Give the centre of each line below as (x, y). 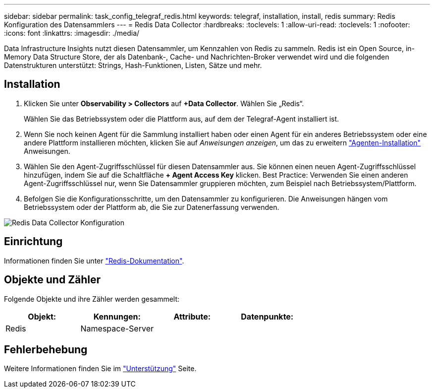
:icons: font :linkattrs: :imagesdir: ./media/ (72, 33)
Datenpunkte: (267, 316)
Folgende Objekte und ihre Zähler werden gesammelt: (92, 299)
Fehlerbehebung (46, 349)
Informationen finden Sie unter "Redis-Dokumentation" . (94, 261)
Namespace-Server (117, 328)
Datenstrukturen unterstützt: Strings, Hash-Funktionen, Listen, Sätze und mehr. (133, 65)
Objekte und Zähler (53, 280)
